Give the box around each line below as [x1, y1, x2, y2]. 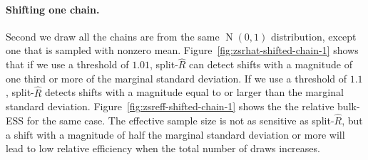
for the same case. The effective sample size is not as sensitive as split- [26, 113, 334, 128]
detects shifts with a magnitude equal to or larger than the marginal [45, 85, 344, 100]
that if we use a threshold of [6, 57, 129, 72]
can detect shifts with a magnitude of [189, 57, 352, 72]
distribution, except [270, 28, 357, 43]
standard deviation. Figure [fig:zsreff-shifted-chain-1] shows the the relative [6, 99, 334, 114]
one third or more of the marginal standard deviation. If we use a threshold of [6, 70, 347, 85]
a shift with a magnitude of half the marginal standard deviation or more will [6, 127, 345, 142]
